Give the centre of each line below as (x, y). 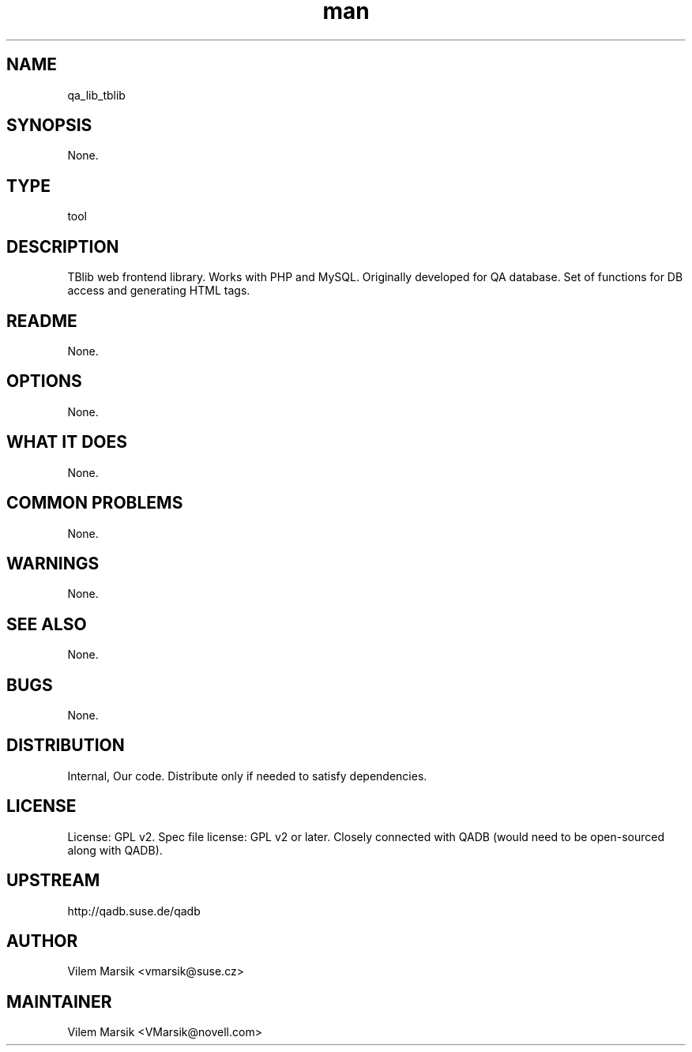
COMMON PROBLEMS (95, 503)
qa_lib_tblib (96, 95)
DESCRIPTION (63, 246)
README (42, 321)
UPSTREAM (53, 881)
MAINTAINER (59, 1001)
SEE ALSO (47, 624)
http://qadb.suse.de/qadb (134, 911)
